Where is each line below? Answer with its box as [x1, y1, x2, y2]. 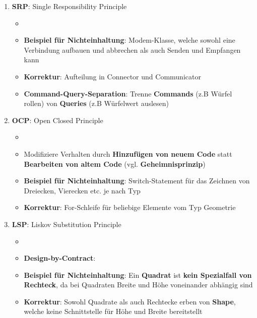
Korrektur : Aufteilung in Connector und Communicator [24, 71, 201, 81]
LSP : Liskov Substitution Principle [12, 219, 121, 229]
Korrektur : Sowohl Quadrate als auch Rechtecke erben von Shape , [24, 296, 236, 306]
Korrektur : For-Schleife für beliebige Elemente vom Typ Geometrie [24, 202, 236, 213]
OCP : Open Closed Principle [12, 115, 103, 125]
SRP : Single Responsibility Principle [12, 1, 127, 11]
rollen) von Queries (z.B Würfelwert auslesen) [24, 98, 169, 109]
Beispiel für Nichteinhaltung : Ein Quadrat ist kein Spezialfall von [24, 269, 252, 280]
